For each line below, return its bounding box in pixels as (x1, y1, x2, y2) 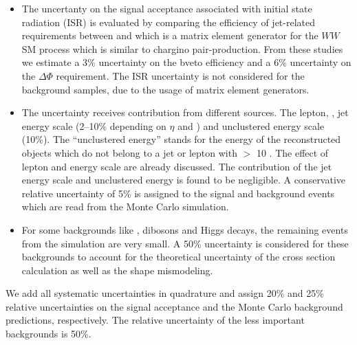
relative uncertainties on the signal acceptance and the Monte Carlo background (6, 299, 343, 313)
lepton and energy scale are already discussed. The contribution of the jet (21, 159, 332, 173)
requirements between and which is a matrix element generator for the (21, 28, 318, 43)
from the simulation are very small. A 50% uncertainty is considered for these (21, 236, 349, 250)
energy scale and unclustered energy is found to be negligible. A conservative (21, 172, 346, 187)
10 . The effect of (256, 145, 329, 159)
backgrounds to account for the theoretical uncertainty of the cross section (21, 249, 336, 264)
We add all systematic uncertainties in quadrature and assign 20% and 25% (6, 286, 324, 300)
